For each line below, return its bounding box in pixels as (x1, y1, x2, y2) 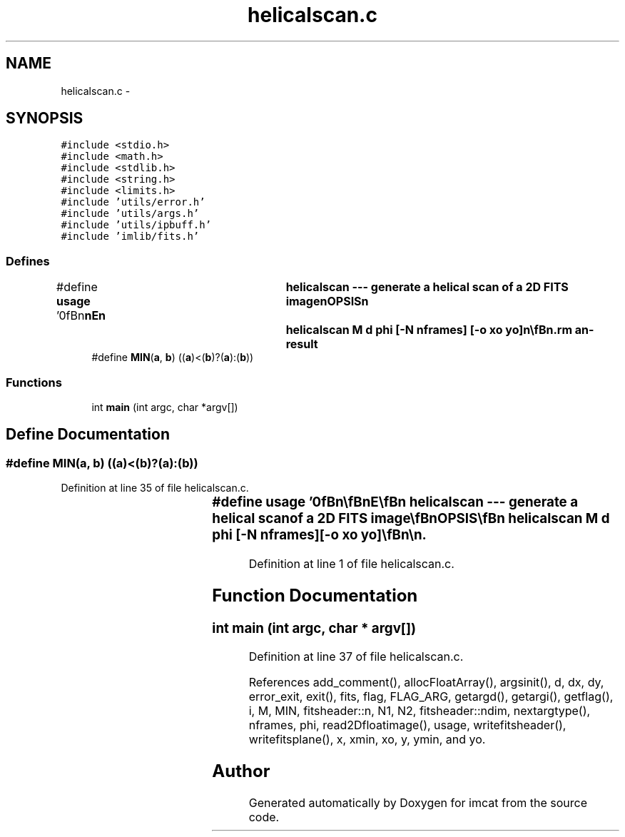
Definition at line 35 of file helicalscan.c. (61, 482, 249, 494)
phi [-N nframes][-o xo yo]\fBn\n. (212, 527, 427, 544)
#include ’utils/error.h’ (61, 196, 205, 208)
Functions (6, 375, 62, 390)
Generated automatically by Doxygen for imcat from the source (248, 796, 588, 811)
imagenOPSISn (285, 294, 369, 309)
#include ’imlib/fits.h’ (61, 230, 200, 243)
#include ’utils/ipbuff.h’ (61, 219, 212, 231)
